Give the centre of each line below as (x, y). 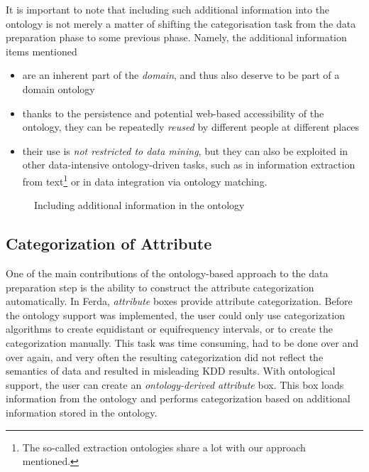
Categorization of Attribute (109, 243)
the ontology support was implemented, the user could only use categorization (175, 315)
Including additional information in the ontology (139, 205)
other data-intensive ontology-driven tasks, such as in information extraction (189, 165)
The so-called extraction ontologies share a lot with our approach (164, 447)
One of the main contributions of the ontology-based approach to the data (167, 273)
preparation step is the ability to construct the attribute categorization (160, 287)
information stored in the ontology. (82, 412)
